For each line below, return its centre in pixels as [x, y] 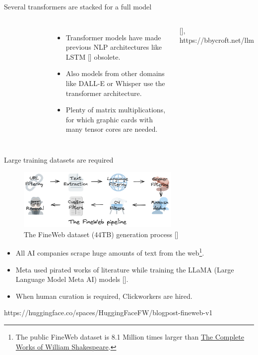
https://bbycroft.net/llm [217, 40]
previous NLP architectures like [114, 47]
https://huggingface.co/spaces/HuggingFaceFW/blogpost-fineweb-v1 [108, 312]
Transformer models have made [113, 37]
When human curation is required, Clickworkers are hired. [104, 296]
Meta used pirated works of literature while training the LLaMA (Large [125, 269]
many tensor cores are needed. [112, 129]
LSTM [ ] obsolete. [93, 56]
